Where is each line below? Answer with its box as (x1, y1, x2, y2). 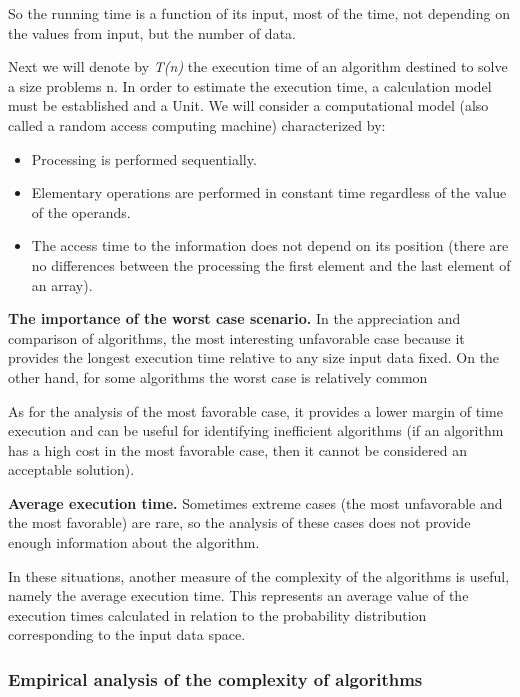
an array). (31, 274, 93, 295)
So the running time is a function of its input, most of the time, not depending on (8, 3, 510, 23)
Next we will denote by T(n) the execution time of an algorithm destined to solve (8, 56, 508, 77)
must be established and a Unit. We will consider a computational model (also (8, 95, 489, 116)
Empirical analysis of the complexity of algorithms (8, 666, 423, 691)
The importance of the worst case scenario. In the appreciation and (8, 308, 461, 329)
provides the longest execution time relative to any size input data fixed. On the (8, 347, 500, 368)
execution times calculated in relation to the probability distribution (8, 604, 427, 625)
